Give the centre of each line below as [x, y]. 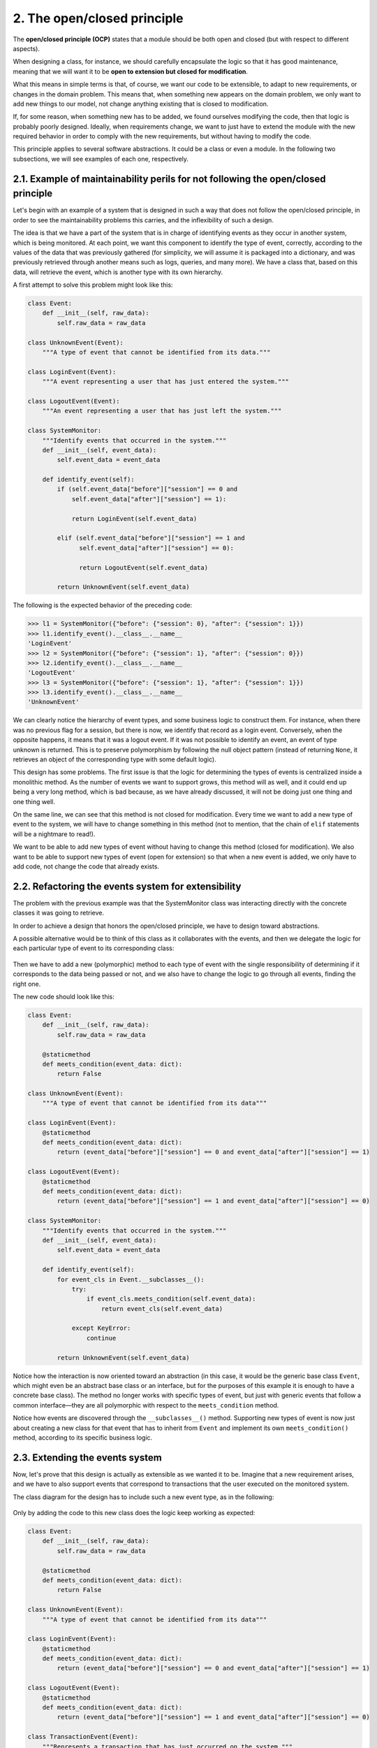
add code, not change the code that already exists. [86, 866]
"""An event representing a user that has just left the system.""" [162, 411]
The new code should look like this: [64, 996]
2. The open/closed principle [98, 18]
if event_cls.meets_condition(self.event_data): [171, 1299]
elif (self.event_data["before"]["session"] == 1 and [151, 538]
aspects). [26, 48]
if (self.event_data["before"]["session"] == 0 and [147, 489]
